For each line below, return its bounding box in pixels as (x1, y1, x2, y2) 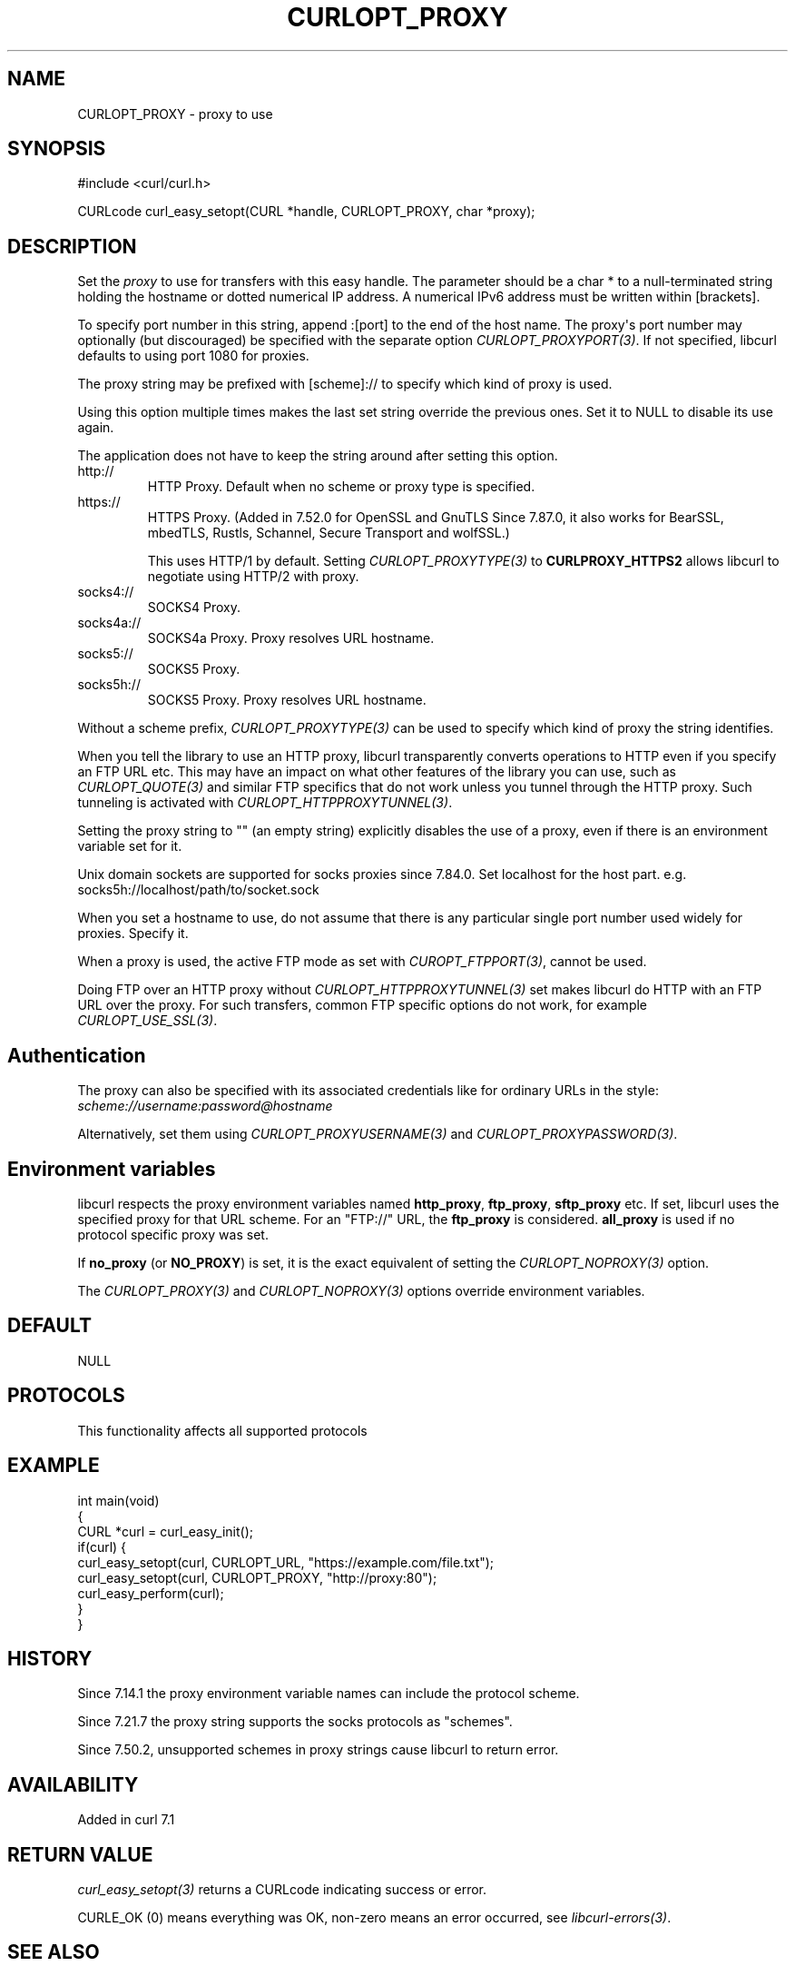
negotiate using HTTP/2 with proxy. (147, 568, 359, 585)
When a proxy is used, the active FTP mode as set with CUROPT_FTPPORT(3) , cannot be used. (77, 953, 647, 970)
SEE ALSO (7, 1941, 100, 1964)
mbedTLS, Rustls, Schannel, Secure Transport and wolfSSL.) (147, 525, 510, 541)
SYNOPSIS (7, 137, 106, 161)
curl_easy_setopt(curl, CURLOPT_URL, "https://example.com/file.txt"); (77, 1554, 495, 1570)
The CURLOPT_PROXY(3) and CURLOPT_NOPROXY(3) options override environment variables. (77, 1282, 645, 1299)
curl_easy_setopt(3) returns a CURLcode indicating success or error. (77, 1882, 487, 1898)
